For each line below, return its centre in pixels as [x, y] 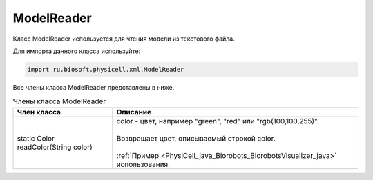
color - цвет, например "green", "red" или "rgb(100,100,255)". [218, 121]
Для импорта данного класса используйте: [77, 51]
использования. [143, 164]
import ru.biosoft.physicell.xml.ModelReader [106, 69]
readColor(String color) [55, 147]
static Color [36, 138]
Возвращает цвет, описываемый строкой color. [196, 138]
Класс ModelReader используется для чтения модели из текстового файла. [124, 39]
